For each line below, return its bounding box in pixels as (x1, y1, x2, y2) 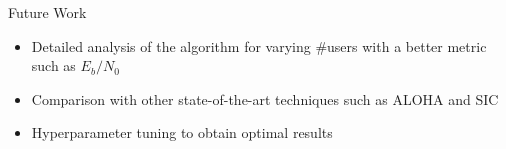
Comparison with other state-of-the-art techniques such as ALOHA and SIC (31, 88, 499, 109)
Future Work (8, 2, 87, 22)
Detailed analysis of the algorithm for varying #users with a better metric (31, 35, 487, 56)
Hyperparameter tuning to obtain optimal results (31, 122, 333, 143)
